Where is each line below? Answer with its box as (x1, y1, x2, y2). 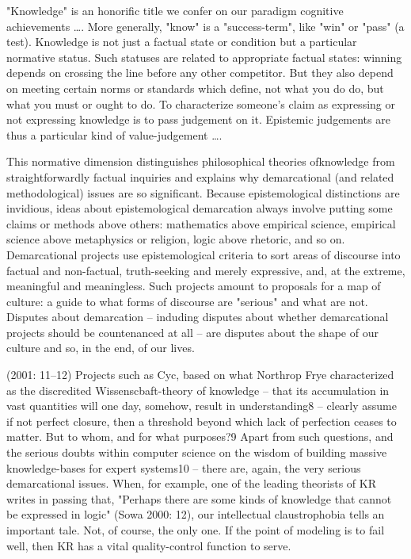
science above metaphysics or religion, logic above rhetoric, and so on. (6, 231, 345, 247)
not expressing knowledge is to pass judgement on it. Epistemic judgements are (6, 111, 390, 128)
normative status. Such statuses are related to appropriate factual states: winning (6, 48, 402, 65)
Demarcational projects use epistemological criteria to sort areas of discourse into (6, 246, 401, 262)
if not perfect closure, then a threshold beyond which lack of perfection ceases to (6, 412, 397, 429)
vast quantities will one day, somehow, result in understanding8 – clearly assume (6, 397, 397, 414)
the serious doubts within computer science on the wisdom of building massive (6, 444, 387, 461)
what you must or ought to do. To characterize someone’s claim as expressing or (6, 95, 395, 112)
